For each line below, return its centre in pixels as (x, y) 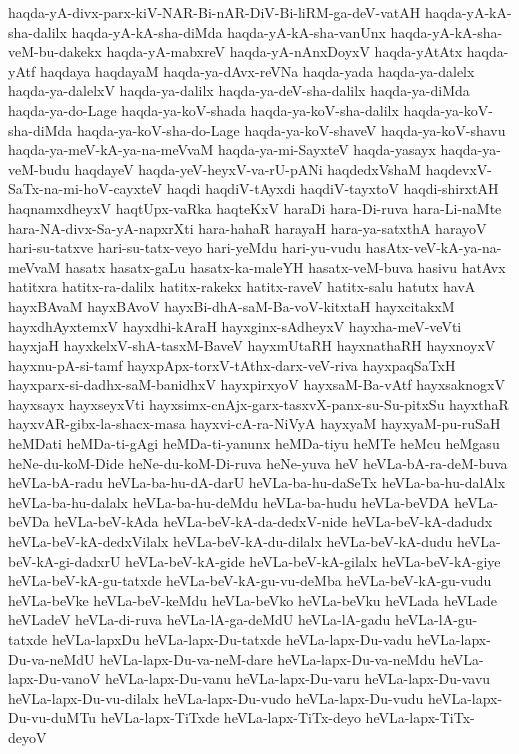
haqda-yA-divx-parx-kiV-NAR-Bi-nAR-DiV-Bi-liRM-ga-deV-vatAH (214, 12)
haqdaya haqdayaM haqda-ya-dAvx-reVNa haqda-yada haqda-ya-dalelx (257, 70)
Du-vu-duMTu (52, 717)
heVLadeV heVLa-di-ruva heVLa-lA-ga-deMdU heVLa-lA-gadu (199, 619)
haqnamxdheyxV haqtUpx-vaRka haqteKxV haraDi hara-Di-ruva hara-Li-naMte (255, 207)
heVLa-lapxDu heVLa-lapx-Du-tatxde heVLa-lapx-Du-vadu (232, 639)
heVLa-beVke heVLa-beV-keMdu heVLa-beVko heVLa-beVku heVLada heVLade (252, 599)
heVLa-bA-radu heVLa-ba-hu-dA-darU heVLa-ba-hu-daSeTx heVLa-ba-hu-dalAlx (257, 482)
